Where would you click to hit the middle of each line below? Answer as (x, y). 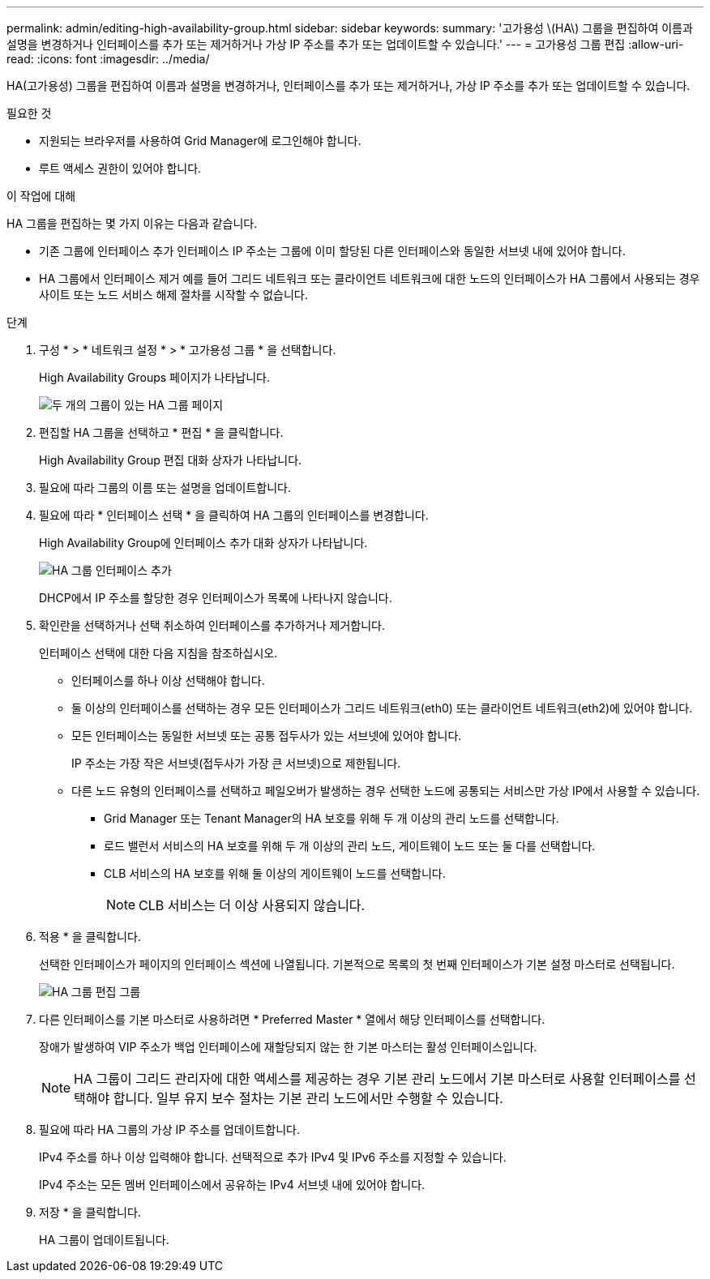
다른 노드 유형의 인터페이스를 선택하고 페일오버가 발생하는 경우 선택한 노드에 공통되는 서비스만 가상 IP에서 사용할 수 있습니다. (386, 791)
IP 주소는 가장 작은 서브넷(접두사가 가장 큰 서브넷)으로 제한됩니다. (236, 763)
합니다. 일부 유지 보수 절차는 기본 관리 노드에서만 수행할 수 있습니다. (308, 1098)
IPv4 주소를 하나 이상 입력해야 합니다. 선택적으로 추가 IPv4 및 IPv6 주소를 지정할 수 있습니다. (273, 1157)
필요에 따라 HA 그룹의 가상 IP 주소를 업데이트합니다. (169, 1129)
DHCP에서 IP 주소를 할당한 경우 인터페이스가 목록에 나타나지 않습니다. (216, 598)
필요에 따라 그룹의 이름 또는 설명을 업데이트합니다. (165, 488)
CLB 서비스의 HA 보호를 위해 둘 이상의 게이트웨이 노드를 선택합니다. (275, 873)
